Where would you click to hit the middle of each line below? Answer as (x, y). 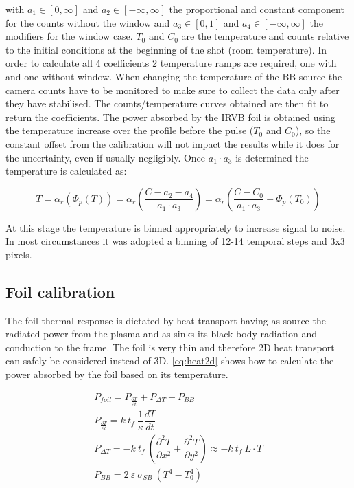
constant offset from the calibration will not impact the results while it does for (173, 143)
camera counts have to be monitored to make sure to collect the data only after (173, 90)
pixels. (19, 254)
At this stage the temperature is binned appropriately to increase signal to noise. (176, 227)
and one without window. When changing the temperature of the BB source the (174, 76)
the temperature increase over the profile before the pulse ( (130, 130)
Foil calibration (60, 291)
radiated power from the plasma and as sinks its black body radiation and (162, 334)
